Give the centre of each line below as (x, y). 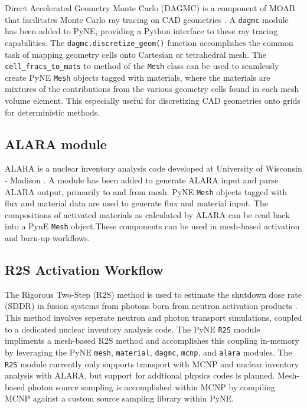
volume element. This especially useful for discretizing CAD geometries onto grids (153, 100)
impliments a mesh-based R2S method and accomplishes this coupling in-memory (152, 340)
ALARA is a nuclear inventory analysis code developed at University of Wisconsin (153, 168)
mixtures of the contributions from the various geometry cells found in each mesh (152, 89)
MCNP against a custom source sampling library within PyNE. (119, 398)
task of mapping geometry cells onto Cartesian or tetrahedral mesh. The (136, 54)
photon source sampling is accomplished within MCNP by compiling (151, 386)
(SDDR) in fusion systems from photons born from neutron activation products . (151, 306)
